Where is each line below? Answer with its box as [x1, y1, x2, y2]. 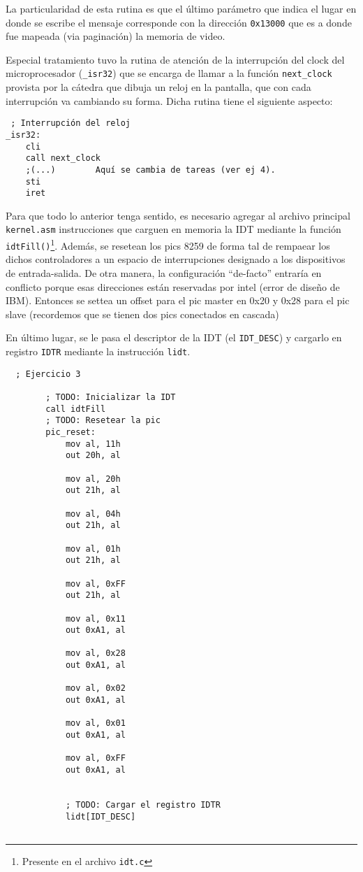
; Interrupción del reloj [10, 118, 131, 129]
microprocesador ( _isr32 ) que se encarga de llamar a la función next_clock [6, 66, 332, 80]
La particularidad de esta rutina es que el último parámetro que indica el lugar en [6, 1, 357, 15]
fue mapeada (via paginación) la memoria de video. [6, 29, 225, 43]
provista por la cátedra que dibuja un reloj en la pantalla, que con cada [6, 80, 311, 94]
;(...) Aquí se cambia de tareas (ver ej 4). [25, 164, 276, 175]
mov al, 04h [65, 508, 121, 519]
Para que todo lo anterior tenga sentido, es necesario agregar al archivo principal [6, 208, 350, 222]
